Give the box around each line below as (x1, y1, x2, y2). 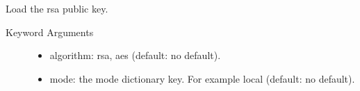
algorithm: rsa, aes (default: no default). (49, 48, 221, 63)
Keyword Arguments (6, 24, 94, 39)
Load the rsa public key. (6, 1, 108, 15)
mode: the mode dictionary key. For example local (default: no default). (49, 71, 355, 85)
